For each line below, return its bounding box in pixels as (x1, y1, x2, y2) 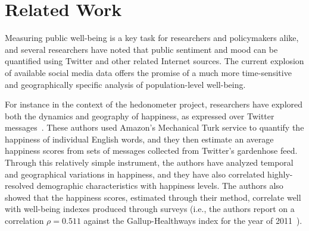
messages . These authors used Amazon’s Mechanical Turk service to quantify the (5, 121, 304, 134)
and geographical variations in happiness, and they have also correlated (5, 167, 265, 180)
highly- (267, 167, 293, 180)
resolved (5, 179, 35, 192)
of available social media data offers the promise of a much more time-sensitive (5, 66, 292, 78)
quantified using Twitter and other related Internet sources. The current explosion (5, 55, 304, 67)
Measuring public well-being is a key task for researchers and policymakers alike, (5, 31, 299, 44)
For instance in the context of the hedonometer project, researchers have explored (5, 98, 303, 110)
